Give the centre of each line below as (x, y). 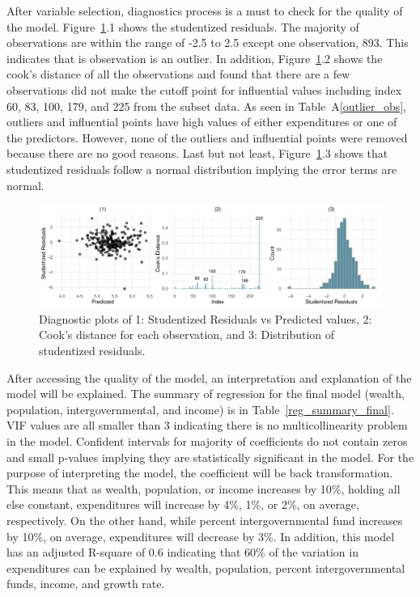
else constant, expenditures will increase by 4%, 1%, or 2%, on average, (183, 504)
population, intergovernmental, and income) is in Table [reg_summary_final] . (200, 409)
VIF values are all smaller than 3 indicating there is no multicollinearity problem (207, 425)
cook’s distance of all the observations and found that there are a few (178, 74)
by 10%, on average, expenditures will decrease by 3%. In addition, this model (201, 536)
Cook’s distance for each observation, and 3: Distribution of (187, 334)
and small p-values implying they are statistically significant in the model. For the (210, 457)
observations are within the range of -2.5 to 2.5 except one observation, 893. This (208, 42)
